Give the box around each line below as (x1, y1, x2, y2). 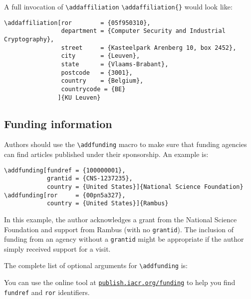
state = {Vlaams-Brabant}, (61, 60, 169, 68)
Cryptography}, (4, 35, 54, 43)
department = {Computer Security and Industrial (61, 27, 226, 35)
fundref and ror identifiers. (4, 287, 90, 297)
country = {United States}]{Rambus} (46, 200, 169, 207)
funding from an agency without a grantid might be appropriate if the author (4, 234, 244, 244)
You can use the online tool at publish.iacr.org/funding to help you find (4, 277, 236, 288)
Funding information (4, 116, 112, 131)
